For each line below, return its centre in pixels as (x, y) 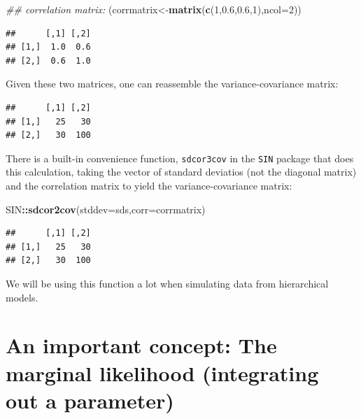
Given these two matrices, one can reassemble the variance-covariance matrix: (172, 84)
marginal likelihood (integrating (162, 372)
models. (22, 297)
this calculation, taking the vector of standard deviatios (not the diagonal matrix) (181, 172)
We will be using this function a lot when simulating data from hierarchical (167, 283)
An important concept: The (141, 345)
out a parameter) (90, 400)
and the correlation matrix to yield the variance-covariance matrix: (149, 185)
